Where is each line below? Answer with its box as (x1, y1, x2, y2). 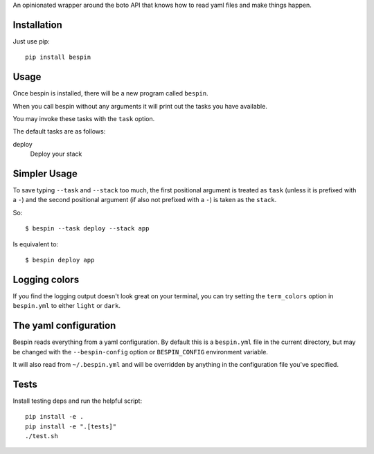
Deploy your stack (30, 149, 82, 158)
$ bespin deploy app (25, 256, 95, 264)
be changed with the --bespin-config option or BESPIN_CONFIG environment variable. (12, 347, 268, 356)
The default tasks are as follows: (12, 127, 106, 136)
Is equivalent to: (12, 239, 59, 248)
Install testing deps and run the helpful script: (12, 397, 142, 405)
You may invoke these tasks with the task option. (12, 114, 155, 122)
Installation (12, 19, 62, 30)
